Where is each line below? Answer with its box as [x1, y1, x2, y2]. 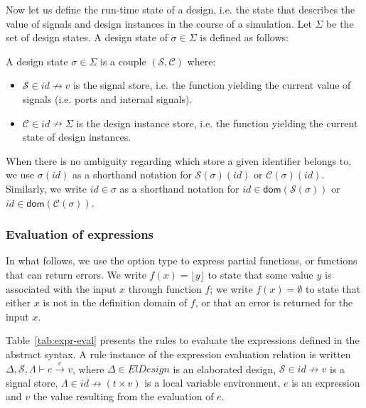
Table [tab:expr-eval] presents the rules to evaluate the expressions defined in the [6, 333, 360, 348]
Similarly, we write [6, 181, 87, 195]
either [6, 295, 31, 310]
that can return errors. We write [6, 267, 146, 281]
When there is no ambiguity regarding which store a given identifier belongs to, [6, 153, 352, 168]
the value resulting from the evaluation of [33, 389, 214, 404]
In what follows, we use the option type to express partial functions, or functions [6, 253, 357, 268]
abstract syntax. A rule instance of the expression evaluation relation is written [6, 346, 351, 361]
